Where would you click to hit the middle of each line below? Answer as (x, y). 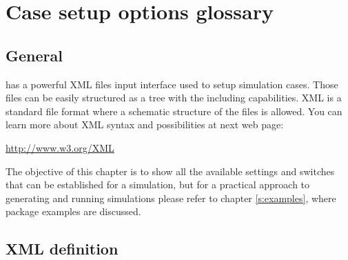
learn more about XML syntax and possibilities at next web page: (145, 124)
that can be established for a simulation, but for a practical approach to (158, 184)
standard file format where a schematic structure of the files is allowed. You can (174, 111)
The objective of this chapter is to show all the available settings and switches (170, 171)
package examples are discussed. (73, 211)
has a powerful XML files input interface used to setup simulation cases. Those (172, 84)
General (34, 55)
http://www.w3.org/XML (60, 147)
